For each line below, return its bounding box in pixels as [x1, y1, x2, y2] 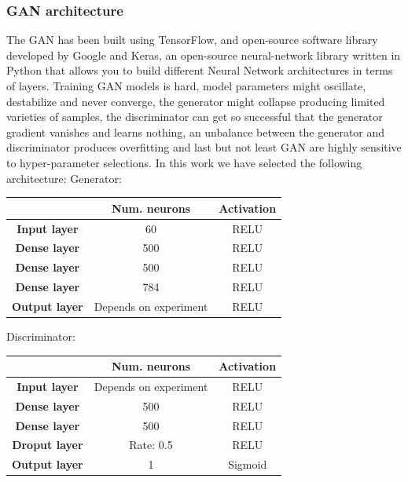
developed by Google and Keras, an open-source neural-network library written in [6, 46, 401, 63]
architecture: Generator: [6, 170, 122, 186]
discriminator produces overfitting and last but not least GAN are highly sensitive [6, 139, 402, 155]
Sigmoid [228, 456, 267, 473]
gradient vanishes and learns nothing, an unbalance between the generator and [6, 123, 385, 140]
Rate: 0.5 [129, 436, 173, 453]
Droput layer [12, 436, 83, 453]
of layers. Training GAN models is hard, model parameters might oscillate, [6, 78, 366, 93]
